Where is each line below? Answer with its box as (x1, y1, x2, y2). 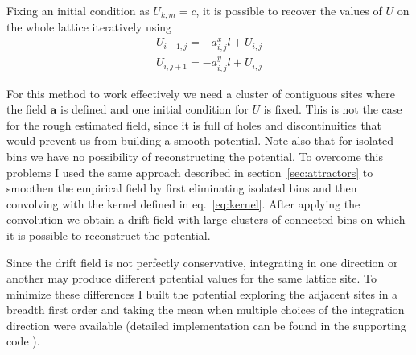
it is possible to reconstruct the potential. (6, 226, 211, 243)
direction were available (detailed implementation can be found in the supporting (6, 316, 406, 333)
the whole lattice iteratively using (6, 19, 172, 35)
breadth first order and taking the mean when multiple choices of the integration (6, 301, 405, 318)
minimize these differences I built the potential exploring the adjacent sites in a (6, 285, 398, 302)
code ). (6, 332, 40, 349)
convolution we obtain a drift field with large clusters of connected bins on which (6, 211, 406, 228)
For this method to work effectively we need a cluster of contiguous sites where (6, 85, 395, 101)
